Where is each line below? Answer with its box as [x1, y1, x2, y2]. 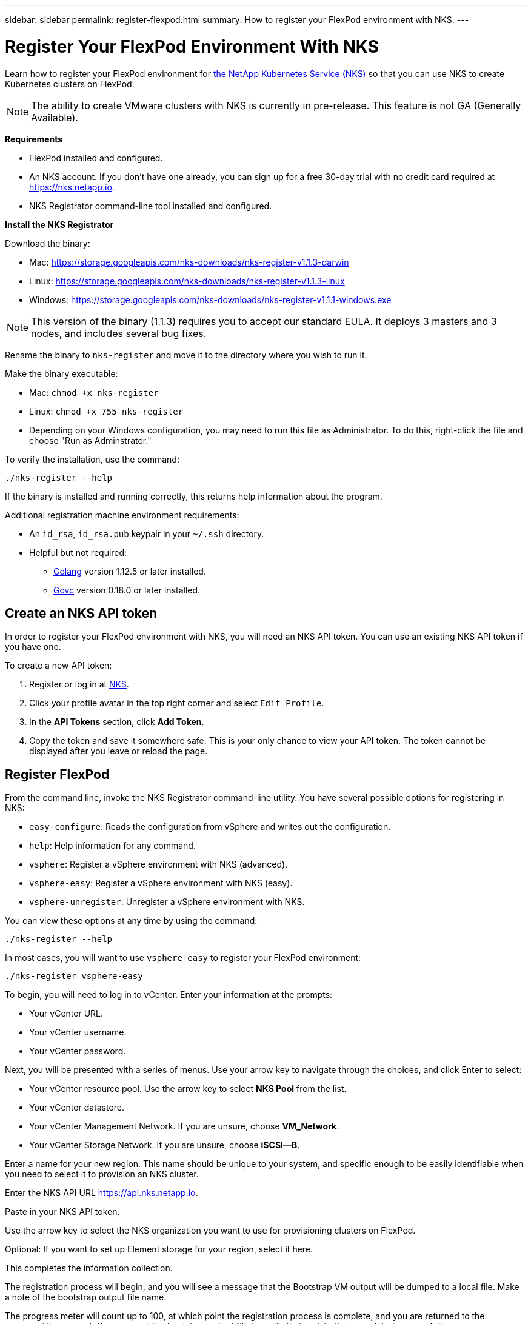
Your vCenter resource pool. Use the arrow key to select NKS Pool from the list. [29, 1083, 347, 1094]
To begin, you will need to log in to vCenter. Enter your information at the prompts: [5, 989, 333, 1000]
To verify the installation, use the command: [5, 453, 179, 464]
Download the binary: [5, 238, 90, 249]
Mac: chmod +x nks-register [29, 387, 159, 398]
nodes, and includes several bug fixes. [31, 327, 207, 339]
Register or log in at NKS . [29, 679, 129, 690]
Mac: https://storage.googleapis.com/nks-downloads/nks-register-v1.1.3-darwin [29, 256, 349, 267]
